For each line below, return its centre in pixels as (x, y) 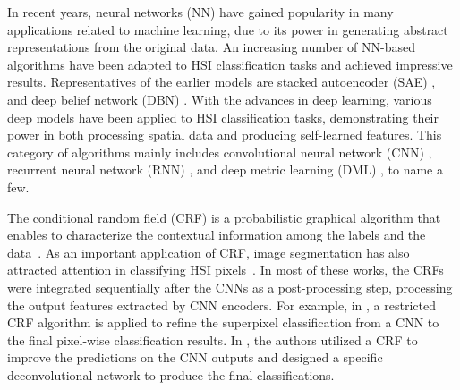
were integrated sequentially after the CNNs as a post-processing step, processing (230, 287)
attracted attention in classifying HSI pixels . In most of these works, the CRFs (226, 270)
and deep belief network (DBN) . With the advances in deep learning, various (220, 99)
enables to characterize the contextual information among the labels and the (217, 235)
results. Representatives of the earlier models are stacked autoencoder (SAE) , (221, 82)
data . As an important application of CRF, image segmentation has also (209, 252)
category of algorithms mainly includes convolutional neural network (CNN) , (220, 152)
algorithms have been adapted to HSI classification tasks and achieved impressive (230, 64)
